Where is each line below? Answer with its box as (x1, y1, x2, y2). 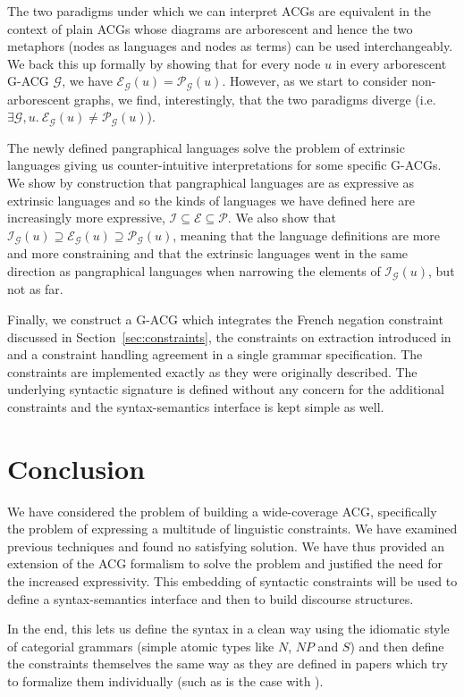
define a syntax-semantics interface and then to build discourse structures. (7, 589, 414, 608)
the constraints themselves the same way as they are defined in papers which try (7, 654, 448, 673)
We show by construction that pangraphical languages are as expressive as (7, 173, 414, 192)
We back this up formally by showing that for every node (7, 54, 321, 72)
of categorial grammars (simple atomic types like (7, 636, 274, 655)
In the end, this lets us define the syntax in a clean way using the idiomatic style (7, 619, 450, 638)
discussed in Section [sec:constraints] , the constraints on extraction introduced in (7, 327, 451, 346)
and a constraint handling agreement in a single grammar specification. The (7, 345, 423, 364)
